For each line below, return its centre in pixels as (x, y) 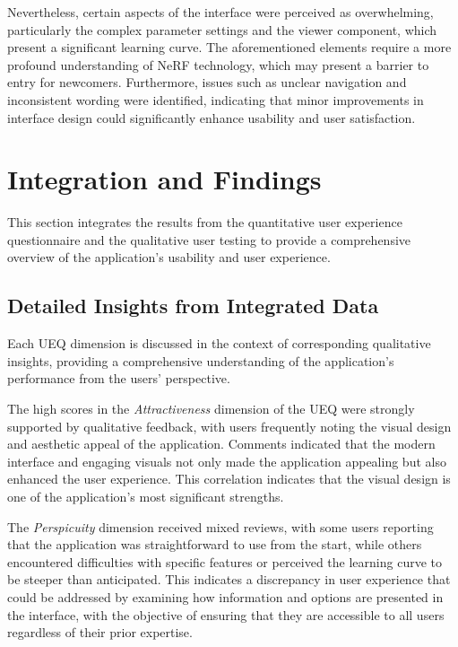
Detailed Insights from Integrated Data (193, 306)
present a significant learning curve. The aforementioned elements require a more (229, 47)
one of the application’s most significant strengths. (146, 497)
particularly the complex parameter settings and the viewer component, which (222, 29)
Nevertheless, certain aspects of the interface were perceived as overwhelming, (220, 12)
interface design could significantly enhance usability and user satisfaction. (212, 117)
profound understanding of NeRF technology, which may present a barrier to (218, 64)
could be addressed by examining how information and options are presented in (225, 596)
